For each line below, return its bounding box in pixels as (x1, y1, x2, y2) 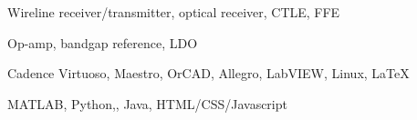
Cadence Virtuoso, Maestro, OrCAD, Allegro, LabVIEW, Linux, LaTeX (7, 64, 410, 83)
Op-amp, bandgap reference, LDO (7, 33, 198, 52)
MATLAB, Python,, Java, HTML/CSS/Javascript (7, 94, 287, 113)
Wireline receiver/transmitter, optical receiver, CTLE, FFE (7, 3, 340, 21)
